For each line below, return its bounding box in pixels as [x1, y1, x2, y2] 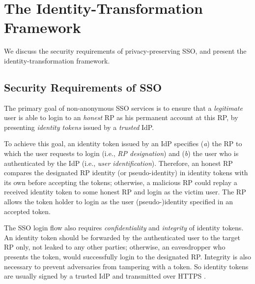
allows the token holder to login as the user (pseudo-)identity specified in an [4, 196, 233, 207]
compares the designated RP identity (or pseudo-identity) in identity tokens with [4, 167, 248, 178]
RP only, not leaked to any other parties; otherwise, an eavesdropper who [4, 242, 226, 252]
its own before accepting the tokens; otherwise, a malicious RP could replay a [4, 177, 237, 187]
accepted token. [4, 206, 51, 216]
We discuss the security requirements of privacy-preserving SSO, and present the [4, 46, 247, 56]
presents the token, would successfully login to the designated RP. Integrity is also [4, 252, 252, 262]
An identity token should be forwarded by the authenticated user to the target [4, 232, 240, 242]
